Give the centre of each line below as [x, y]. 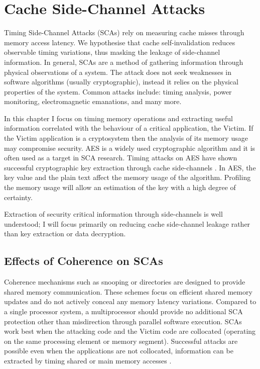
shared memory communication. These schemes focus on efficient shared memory [128, 291]
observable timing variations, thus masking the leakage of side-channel [112, 52]
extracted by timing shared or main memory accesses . [88, 360]
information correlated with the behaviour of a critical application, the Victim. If [129, 128]
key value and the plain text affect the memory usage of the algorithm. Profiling [127, 177]
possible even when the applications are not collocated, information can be [119, 351]
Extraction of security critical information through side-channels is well [113, 214]
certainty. [18, 197]
